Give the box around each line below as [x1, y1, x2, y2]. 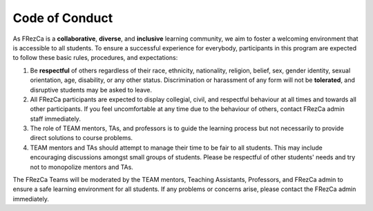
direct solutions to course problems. [30, 134, 133, 142]
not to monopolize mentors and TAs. [30, 163, 134, 171]
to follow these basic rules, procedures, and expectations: [12, 54, 178, 62]
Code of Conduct [12, 10, 113, 26]
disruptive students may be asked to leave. [30, 86, 152, 94]
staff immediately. [30, 114, 81, 123]
